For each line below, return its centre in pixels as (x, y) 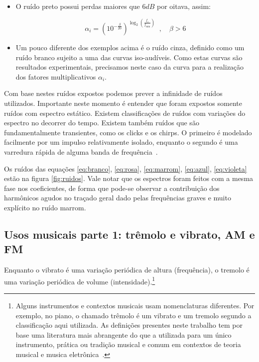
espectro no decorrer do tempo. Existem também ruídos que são (102, 123)
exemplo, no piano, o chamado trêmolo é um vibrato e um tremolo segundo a (133, 315)
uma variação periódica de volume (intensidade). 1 (80, 280)
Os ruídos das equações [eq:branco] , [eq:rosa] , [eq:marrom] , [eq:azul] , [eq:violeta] (126, 168)
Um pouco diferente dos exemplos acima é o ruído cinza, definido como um (130, 47)
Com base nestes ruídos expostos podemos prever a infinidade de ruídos (113, 93)
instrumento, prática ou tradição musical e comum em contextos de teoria (128, 344)
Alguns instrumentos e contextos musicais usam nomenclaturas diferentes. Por (135, 305)
